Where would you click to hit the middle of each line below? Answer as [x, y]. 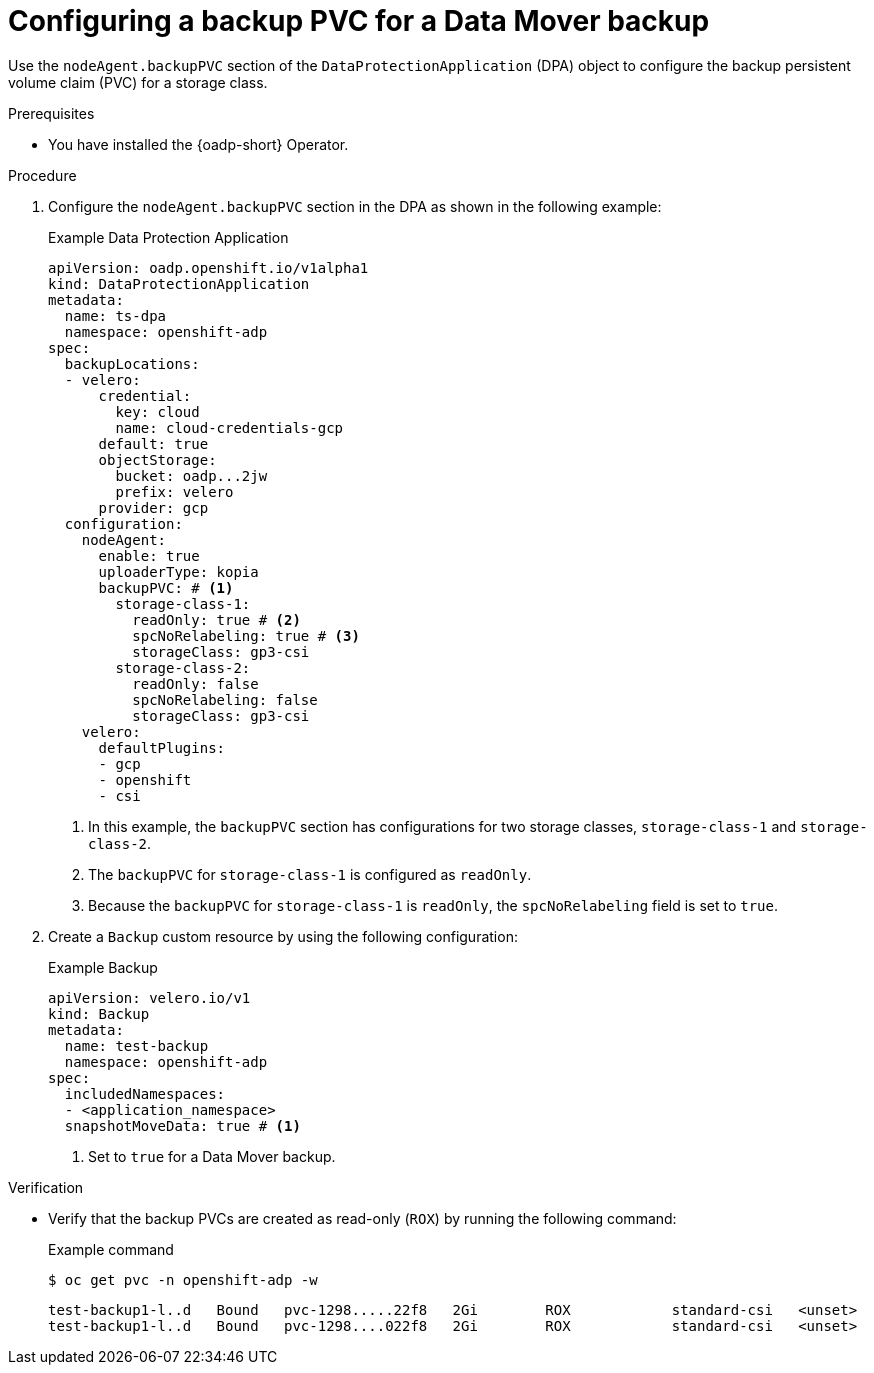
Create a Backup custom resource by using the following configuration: [283, 936]
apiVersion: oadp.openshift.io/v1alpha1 [208, 267]
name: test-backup [136, 1045]
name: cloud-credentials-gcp [229, 427]
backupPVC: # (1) [166, 587]
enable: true [149, 555]
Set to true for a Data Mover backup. [212, 1156]
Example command [111, 1249]
